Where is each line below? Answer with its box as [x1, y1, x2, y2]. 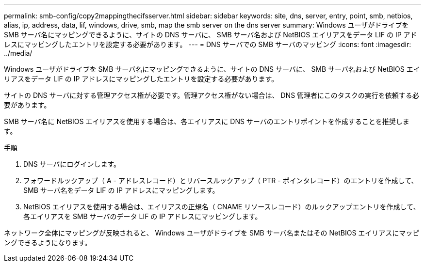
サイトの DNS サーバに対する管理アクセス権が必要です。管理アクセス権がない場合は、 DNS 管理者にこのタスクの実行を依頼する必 [4, 91, 419, 99]
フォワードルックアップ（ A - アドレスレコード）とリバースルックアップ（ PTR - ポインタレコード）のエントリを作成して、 [23, 176, 418, 185]
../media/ [4, 49, 33, 57]
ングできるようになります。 [4, 238, 92, 247]
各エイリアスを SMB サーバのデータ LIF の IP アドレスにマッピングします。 [23, 212, 262, 220]
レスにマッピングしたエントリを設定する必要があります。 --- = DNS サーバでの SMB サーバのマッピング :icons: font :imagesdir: [4, 40, 411, 48]
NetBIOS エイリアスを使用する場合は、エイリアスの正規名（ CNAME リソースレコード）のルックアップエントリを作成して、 [23, 203, 420, 211]
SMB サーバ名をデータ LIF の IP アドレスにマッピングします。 [23, 186, 219, 194]
